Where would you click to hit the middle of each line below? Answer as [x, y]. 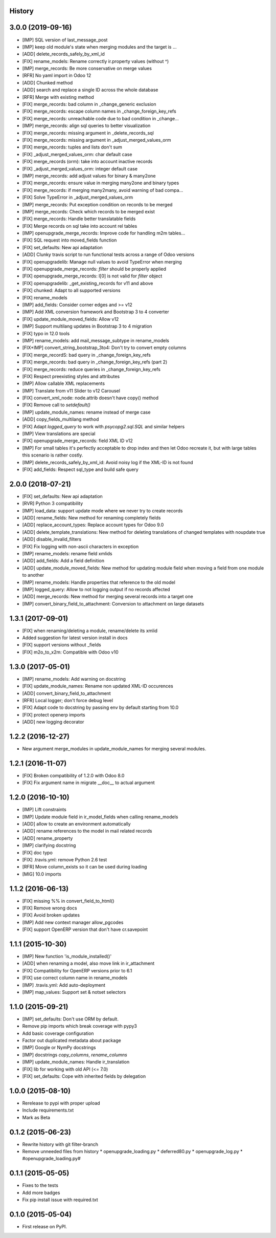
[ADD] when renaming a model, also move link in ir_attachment [88, 963]
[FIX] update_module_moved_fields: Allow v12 [71, 319]
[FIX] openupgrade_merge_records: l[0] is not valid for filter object [92, 276]
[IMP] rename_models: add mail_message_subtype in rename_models [96, 340]
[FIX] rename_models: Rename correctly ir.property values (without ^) [96, 61]
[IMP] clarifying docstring [49, 845]
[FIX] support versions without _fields [62, 645]
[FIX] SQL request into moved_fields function [70, 240]
